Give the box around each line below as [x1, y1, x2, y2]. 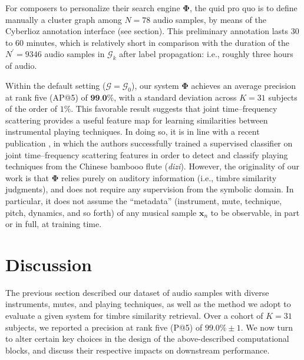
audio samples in [44, 48, 105, 60]
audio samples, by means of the [153, 13, 266, 25]
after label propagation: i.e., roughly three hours [119, 48, 293, 60]
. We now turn [240, 321, 293, 333]
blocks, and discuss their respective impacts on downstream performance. [5, 344, 270, 356]
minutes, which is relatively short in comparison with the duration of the [26, 36, 289, 48]
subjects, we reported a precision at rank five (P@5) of [5, 321, 203, 333]
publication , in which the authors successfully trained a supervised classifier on [5, 136, 293, 149]
